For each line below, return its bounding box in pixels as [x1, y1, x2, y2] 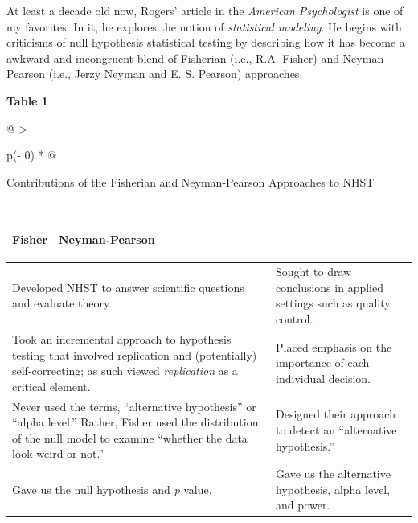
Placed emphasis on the [276, 338, 392, 355]
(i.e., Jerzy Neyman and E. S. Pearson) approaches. [48, 65, 303, 82]
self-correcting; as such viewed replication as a [12, 362, 238, 379]
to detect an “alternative [276, 421, 397, 438]
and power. [276, 496, 330, 513]
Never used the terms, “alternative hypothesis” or [12, 397, 256, 414]
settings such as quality [276, 294, 391, 311]
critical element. [12, 377, 91, 394]
